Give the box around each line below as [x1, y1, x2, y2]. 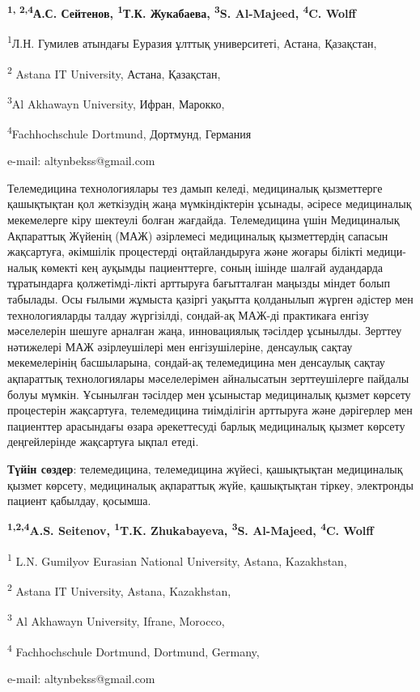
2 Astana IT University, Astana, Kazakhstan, [7, 580, 231, 599]
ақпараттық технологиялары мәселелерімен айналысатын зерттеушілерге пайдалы [7, 369, 409, 386]
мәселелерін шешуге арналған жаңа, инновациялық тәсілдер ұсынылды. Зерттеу [7, 322, 402, 339]
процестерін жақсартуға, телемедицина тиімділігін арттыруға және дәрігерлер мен [7, 401, 413, 418]
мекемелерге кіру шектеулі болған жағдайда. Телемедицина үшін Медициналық [7, 211, 400, 228]
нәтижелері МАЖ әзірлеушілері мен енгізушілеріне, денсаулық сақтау [7, 338, 353, 354]
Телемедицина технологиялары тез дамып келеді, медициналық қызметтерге [7, 179, 383, 196]
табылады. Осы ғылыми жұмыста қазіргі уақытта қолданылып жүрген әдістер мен [7, 291, 414, 307]
